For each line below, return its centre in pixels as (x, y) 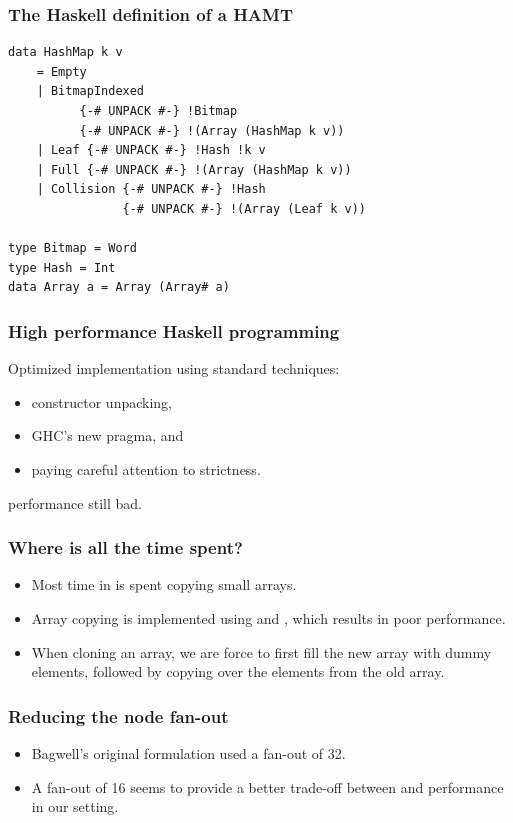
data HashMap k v (65, 52)
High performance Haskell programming (174, 330)
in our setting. (75, 806)
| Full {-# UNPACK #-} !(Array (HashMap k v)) (194, 169)
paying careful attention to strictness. (146, 468)
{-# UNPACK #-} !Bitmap (158, 111)
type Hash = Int (62, 267)
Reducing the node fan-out (118, 715)
